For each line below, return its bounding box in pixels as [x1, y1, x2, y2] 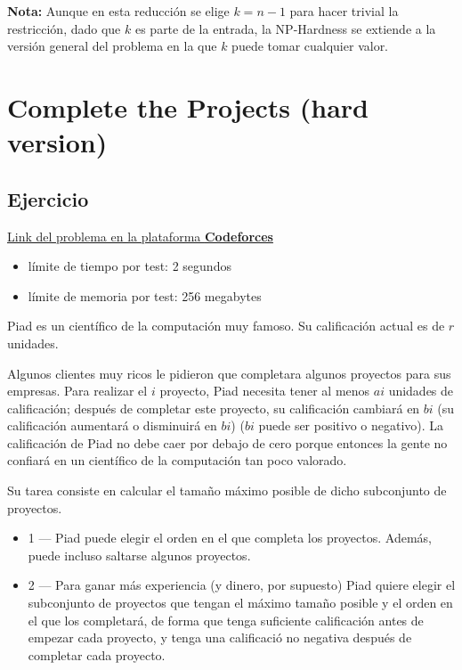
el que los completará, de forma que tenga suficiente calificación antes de [28, 610, 424, 629]
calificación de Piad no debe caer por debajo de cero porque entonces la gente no [7, 433, 448, 452]
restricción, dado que [7, 19, 121, 37]
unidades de [388, 381, 454, 400]
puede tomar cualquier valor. [231, 37, 389, 55]
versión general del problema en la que [7, 37, 217, 55]
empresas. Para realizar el [7, 381, 148, 400]
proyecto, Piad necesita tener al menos [159, 381, 370, 400]
